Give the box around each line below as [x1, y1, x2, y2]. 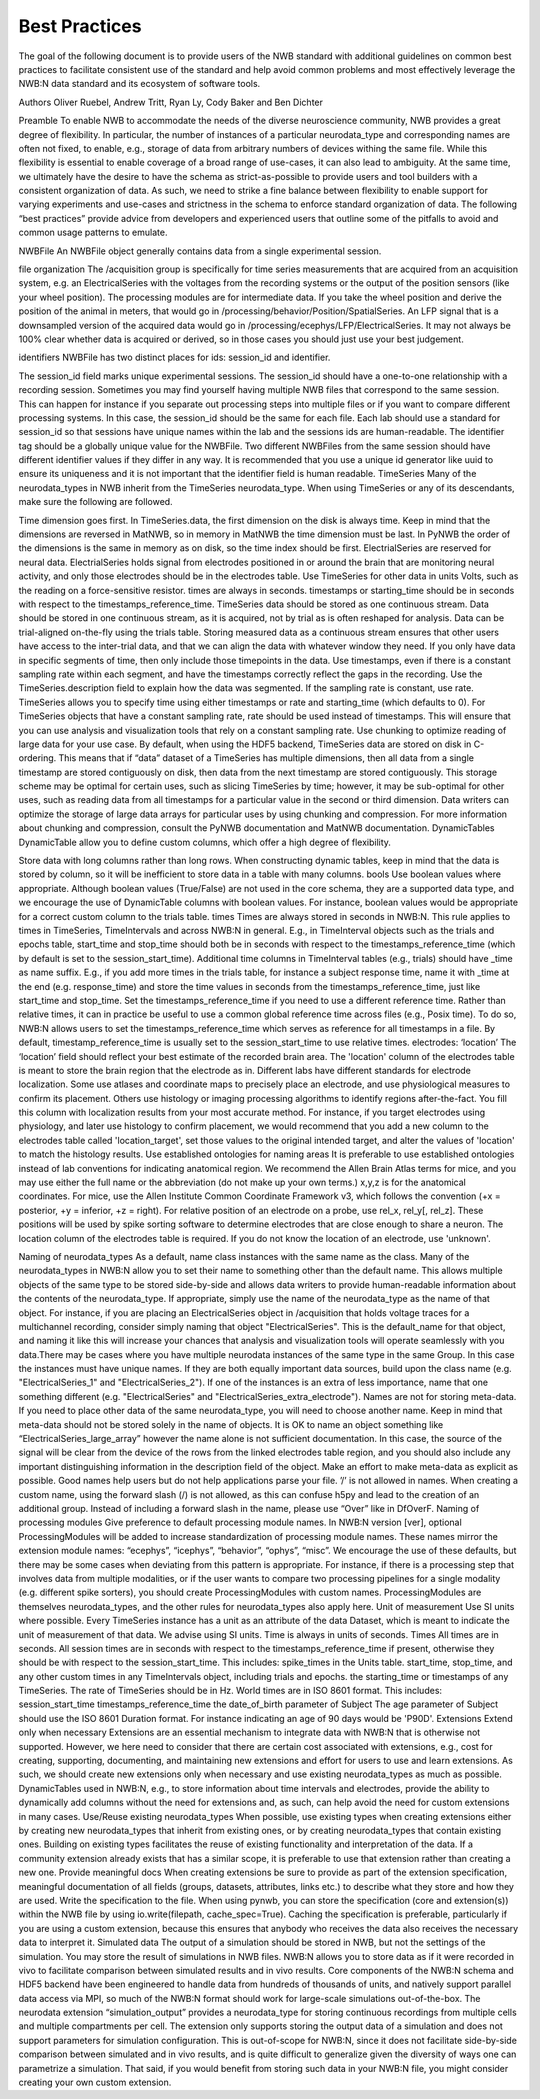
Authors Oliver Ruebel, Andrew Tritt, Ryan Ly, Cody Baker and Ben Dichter [18, 96, 324, 108]
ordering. [18, 752, 57, 764]
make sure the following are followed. [18, 496, 174, 508]
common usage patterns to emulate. [18, 226, 168, 239]
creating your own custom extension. [18, 2076, 172, 2089]
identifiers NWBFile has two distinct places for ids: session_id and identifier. [18, 351, 331, 364]
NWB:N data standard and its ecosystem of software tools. [18, 78, 261, 90]
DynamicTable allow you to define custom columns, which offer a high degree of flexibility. [18, 836, 392, 848]
